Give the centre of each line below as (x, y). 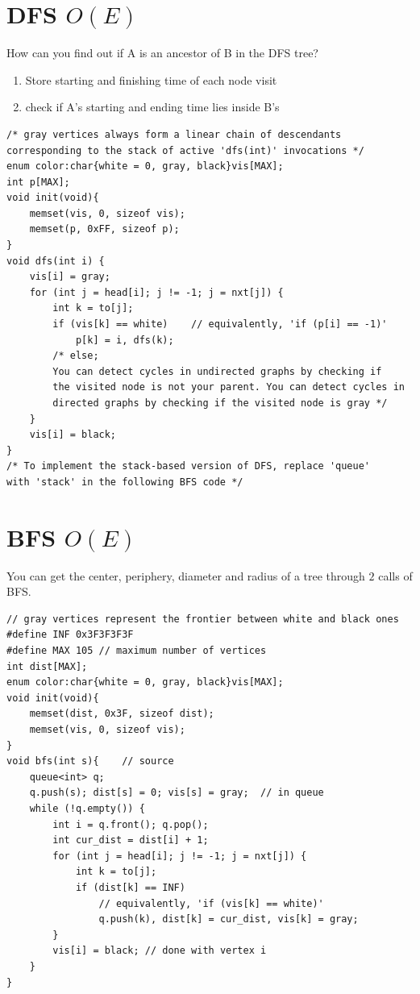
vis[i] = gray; (70, 277)
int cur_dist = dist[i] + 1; (131, 840)
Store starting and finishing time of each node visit (151, 79)
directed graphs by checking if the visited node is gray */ (220, 403)
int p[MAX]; (38, 182)
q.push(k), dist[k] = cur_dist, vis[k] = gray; (229, 919)
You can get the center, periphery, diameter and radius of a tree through (186, 575)
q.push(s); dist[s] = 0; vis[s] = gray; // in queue (177, 793)
